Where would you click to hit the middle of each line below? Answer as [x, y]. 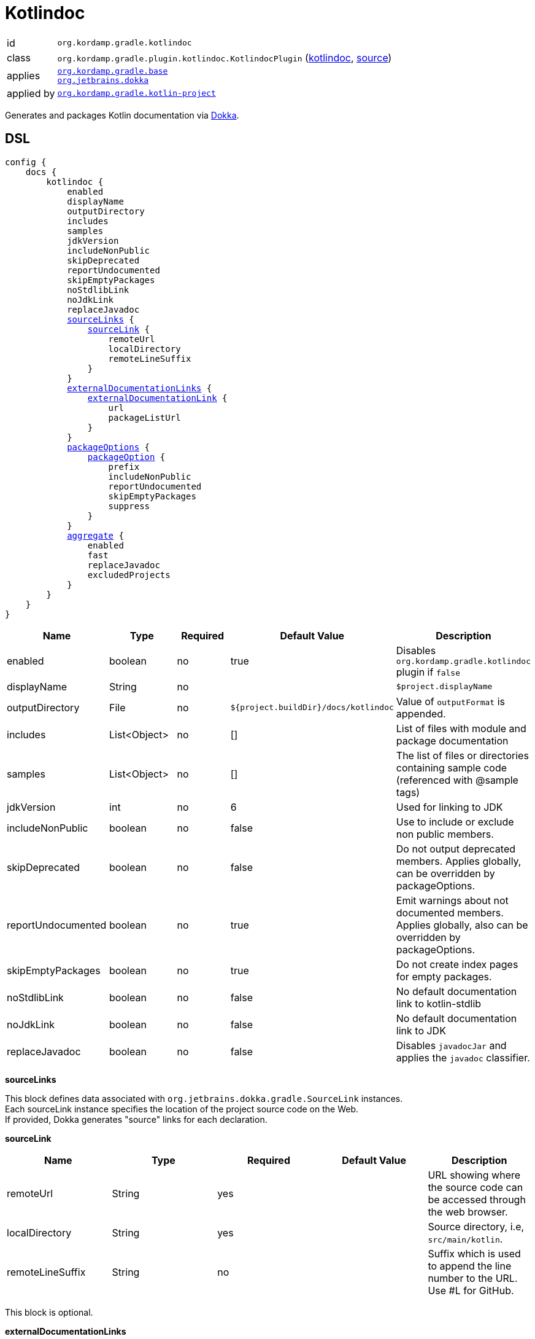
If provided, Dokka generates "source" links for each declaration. [136, 1119]
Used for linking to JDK [449, 807]
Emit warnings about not [452, 900]
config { [26, 162]
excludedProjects [129, 575]
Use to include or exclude [455, 822]
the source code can [475, 1187]
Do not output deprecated [456, 849]
